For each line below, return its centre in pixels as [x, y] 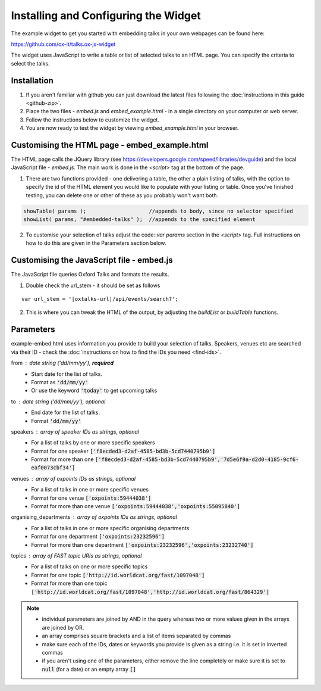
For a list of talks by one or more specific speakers [93, 443]
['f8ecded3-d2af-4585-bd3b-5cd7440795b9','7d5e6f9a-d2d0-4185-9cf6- [197, 460]
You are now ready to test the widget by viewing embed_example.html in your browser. [132, 128]
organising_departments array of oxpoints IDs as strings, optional [94, 517]
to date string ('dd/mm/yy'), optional [58, 401]
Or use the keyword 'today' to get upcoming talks [94, 391]
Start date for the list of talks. [67, 374]
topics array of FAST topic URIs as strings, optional [76, 555]
